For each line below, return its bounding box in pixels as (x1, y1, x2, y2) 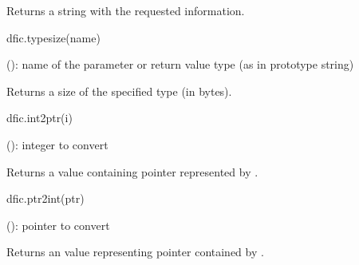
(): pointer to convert (6, 216, 110, 233)
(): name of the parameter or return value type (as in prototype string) (6, 56, 354, 73)
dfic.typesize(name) (6, 29, 101, 45)
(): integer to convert (6, 136, 108, 152)
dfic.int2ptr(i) (6, 109, 73, 126)
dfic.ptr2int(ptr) (6, 190, 85, 207)
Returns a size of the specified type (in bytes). (6, 82, 232, 99)
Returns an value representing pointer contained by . (6, 243, 264, 260)
